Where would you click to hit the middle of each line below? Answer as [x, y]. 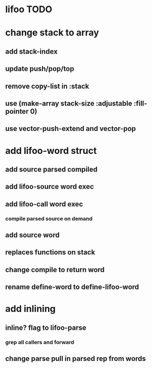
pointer [17, 111]
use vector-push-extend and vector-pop [71, 129]
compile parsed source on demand [49, 219]
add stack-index [31, 51]
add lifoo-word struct [51, 151]
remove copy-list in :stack [47, 86]
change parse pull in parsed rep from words [75, 359]
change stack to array [52, 33]
